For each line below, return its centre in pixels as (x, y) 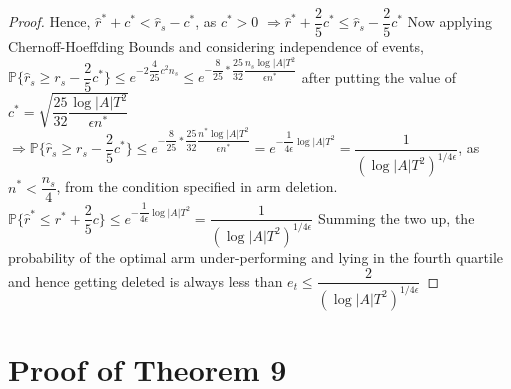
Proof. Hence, (49, 21)
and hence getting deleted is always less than (145, 280)
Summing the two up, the (396, 217)
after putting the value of (379, 76)
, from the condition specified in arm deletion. (197, 186)
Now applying (449, 21)
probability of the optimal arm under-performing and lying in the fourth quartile (256, 256)
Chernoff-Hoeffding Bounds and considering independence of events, (216, 46)
